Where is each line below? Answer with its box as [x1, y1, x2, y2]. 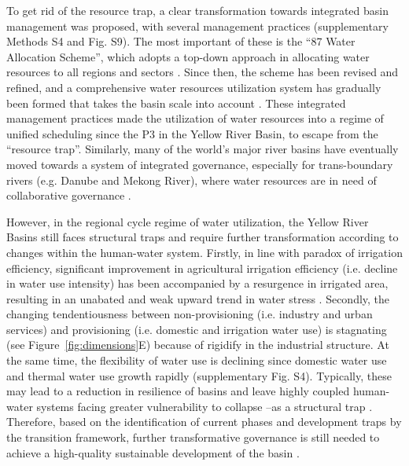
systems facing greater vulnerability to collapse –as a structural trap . [36, 398, 373, 414]
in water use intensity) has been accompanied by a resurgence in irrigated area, [6, 275, 389, 292]
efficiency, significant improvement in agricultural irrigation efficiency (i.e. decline [6, 259, 398, 276]
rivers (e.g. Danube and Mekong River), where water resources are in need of [6, 171, 377, 188]
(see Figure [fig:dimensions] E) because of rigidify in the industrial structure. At [6, 336, 389, 353]
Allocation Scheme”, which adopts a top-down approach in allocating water [6, 48, 370, 64]
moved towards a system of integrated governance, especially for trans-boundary [6, 156, 393, 172]
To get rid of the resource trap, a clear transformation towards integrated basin [6, 2, 389, 18]
